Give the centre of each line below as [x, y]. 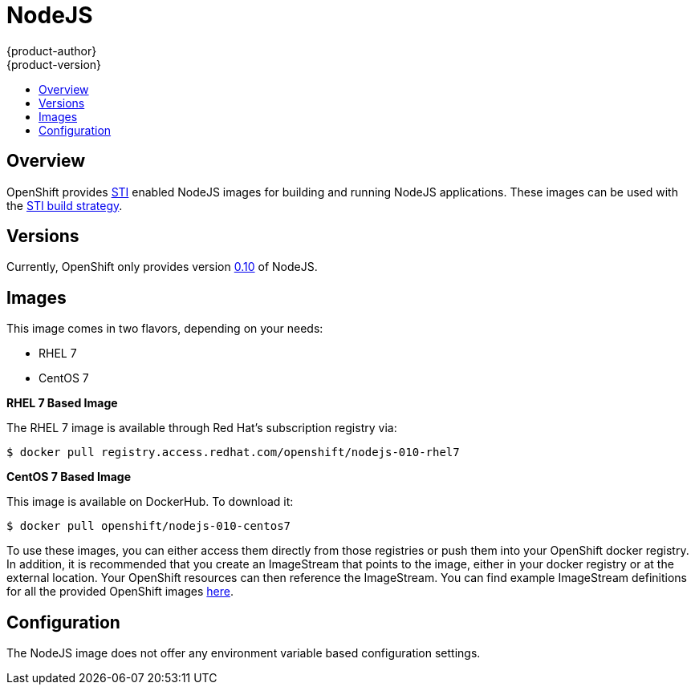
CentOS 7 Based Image [69, 477]
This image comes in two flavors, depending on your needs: [165, 329]
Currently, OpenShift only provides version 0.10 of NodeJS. [162, 267]
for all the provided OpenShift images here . [120, 592]
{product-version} [54, 64]
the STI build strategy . [65, 205]
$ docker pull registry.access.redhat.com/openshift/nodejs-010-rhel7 [233, 453]
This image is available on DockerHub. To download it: [150, 502]
